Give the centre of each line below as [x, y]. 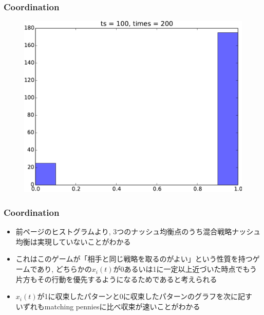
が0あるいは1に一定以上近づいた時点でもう [185, 269]
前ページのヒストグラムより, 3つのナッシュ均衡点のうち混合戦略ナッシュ [138, 231]
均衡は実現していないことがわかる [73, 241]
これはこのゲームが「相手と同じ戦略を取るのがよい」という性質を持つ [134, 259]
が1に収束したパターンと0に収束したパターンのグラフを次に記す [145, 296]
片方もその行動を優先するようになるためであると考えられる [116, 279]
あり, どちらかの [64, 269]
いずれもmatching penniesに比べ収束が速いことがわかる [108, 306]
